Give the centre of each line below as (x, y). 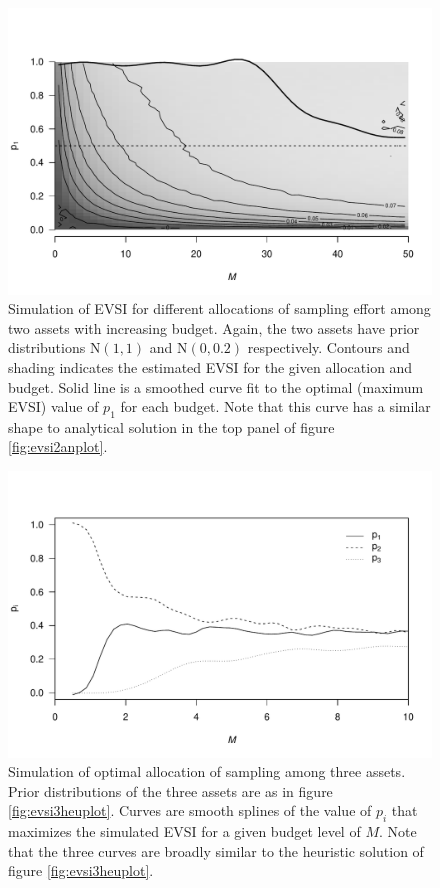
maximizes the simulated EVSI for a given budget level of (184, 831)
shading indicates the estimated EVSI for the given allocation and (210, 366)
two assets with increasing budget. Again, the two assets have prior (214, 327)
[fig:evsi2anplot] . (58, 446)
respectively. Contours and (328, 347)
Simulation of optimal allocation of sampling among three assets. (207, 771)
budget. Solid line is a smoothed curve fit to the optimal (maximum (216, 386)
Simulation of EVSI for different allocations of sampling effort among (219, 308)
